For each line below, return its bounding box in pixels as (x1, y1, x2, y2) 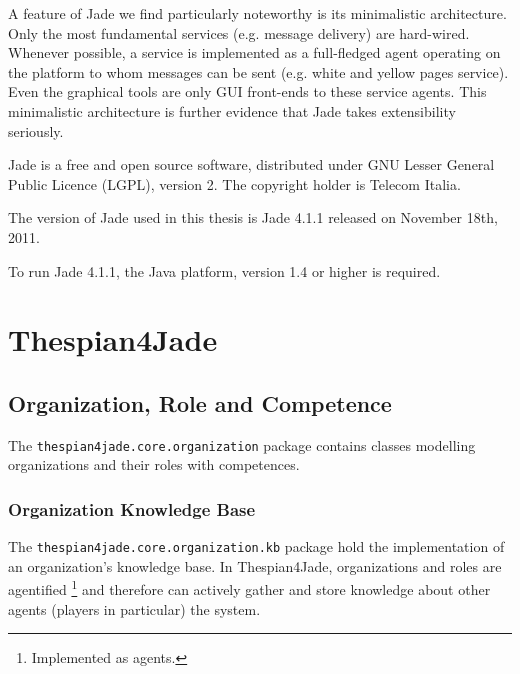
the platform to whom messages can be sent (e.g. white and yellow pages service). (8, 61, 509, 82)
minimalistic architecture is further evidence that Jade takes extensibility (8, 100, 456, 121)
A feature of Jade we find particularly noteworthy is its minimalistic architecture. (8, 3, 507, 23)
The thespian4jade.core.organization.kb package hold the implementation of (8, 536, 505, 557)
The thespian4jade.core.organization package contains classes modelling (8, 434, 476, 455)
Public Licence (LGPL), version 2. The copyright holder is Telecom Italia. (8, 173, 461, 194)
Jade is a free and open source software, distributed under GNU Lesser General (8, 154, 495, 175)
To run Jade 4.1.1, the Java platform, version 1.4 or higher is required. (8, 260, 441, 281)
